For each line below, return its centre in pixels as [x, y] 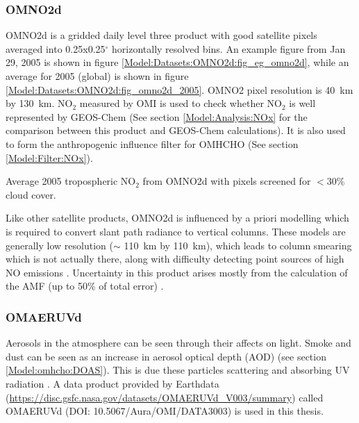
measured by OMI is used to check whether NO [181, 103]
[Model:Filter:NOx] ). [49, 157]
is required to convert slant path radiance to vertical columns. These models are [176, 231]
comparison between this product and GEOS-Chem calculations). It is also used [176, 130]
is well [302, 103]
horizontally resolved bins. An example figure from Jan [229, 48]
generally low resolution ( [59, 245]
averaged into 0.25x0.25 [56, 48]
